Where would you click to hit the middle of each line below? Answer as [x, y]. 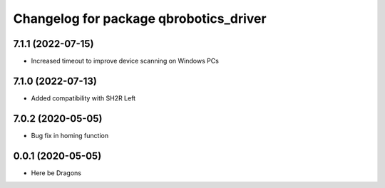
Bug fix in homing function [70, 135]
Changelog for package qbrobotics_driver [140, 19]
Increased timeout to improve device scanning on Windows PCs [125, 61]
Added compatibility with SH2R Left [83, 98]
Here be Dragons [56, 173]
